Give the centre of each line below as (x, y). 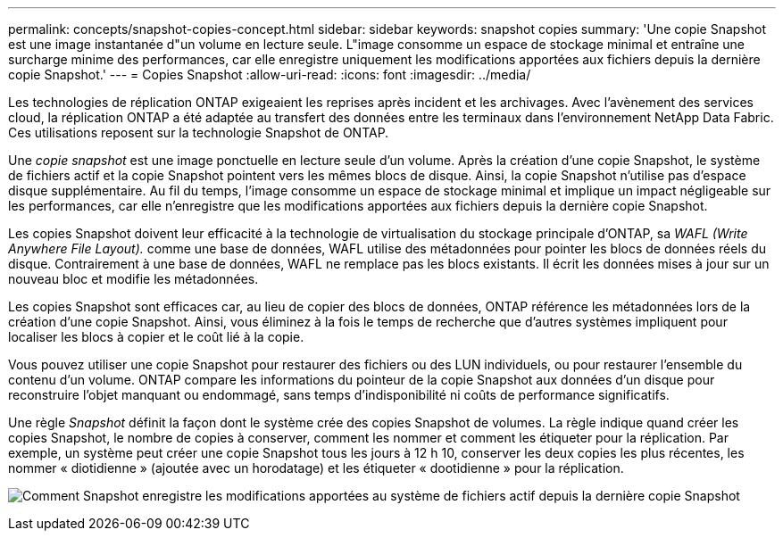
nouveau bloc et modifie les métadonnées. (133, 279)
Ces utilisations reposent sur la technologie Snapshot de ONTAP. (199, 132)
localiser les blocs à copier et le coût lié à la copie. (156, 337)
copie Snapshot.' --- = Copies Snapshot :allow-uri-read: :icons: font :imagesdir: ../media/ (270, 74)
